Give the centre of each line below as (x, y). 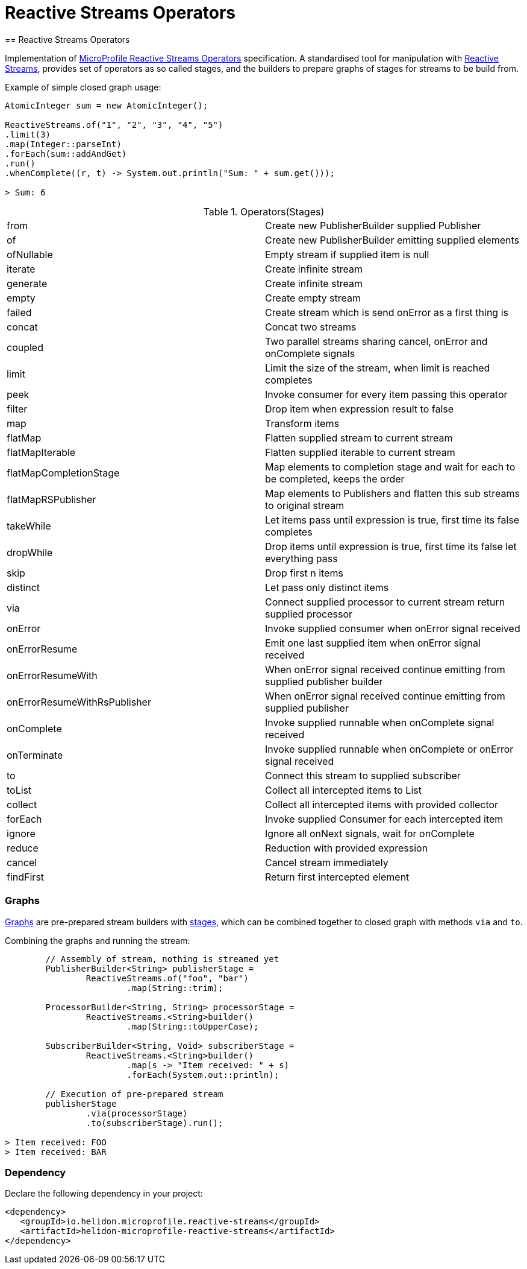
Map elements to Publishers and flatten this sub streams (392, 493)
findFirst (26, 877)
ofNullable (30, 254)
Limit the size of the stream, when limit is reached (378, 368)
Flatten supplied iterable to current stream (360, 452)
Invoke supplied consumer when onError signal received (393, 628)
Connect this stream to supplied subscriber (363, 775)
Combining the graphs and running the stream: (98, 940)
